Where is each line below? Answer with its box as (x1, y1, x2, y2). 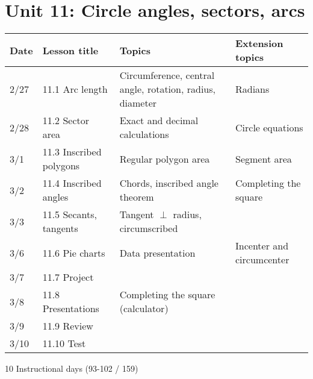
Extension (235, 36, 284, 51)
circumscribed (119, 221, 178, 236)
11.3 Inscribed (42, 145, 102, 159)
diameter (119, 96, 157, 110)
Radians (235, 82, 270, 96)
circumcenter (235, 252, 290, 267)
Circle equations (235, 120, 303, 134)
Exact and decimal (119, 113, 199, 128)
